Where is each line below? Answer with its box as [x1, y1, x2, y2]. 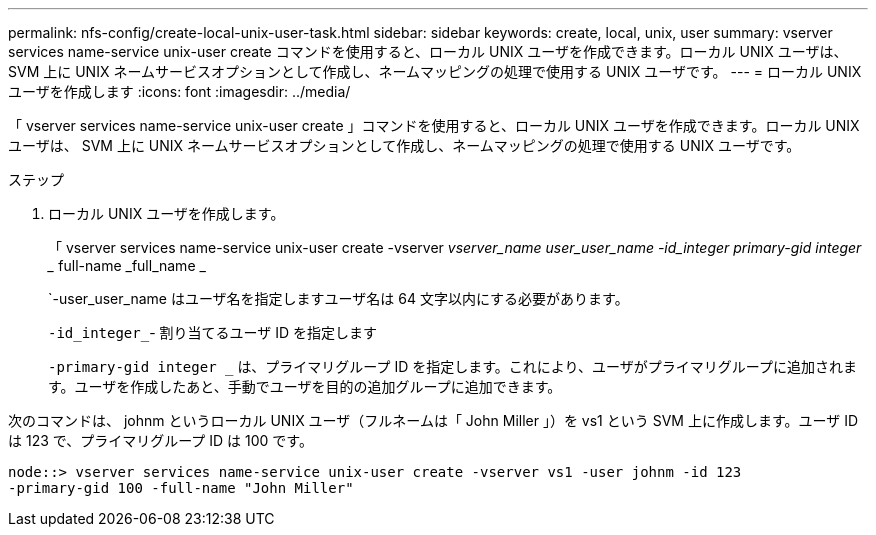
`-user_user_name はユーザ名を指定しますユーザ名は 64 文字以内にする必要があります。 [48, 290, 629, 307]
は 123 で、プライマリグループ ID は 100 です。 [8, 432, 313, 449]
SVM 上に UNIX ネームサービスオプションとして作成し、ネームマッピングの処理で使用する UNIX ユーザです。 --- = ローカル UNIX [8, 63, 862, 80]
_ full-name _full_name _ [48, 257, 206, 274]
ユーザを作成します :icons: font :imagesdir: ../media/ [8, 83, 351, 100]
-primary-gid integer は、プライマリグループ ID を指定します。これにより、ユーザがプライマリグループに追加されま [48, 358, 857, 375]
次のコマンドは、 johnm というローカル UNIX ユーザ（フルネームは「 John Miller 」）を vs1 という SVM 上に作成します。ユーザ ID [8, 412, 859, 429]
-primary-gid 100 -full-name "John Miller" [8, 480, 354, 496]
